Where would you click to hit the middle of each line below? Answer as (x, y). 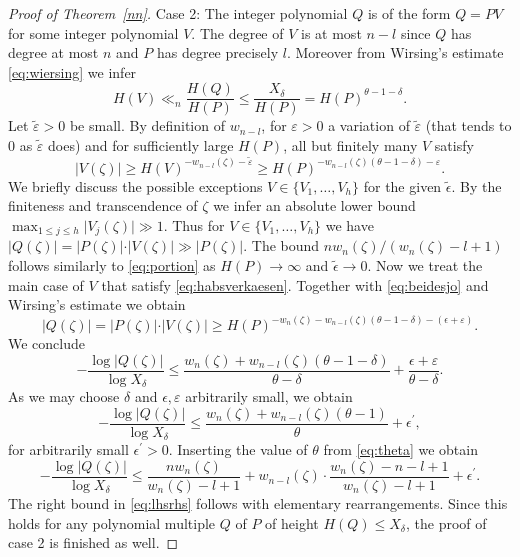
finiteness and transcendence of (103, 205)
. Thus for (194, 224)
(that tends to (468, 125)
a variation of (369, 125)
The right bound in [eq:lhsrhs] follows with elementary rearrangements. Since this (258, 503)
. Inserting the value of (238, 449)
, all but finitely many (350, 145)
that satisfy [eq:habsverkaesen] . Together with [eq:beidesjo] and (295, 284)
